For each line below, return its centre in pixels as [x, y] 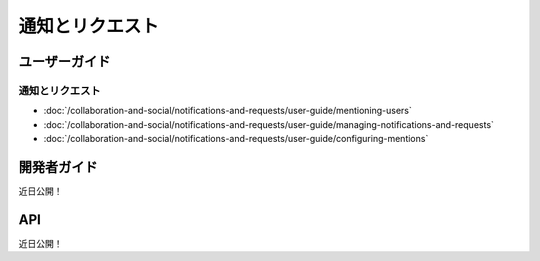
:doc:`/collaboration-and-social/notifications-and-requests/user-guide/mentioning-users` [227, 111]
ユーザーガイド [64, 61]
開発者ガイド [58, 166]
